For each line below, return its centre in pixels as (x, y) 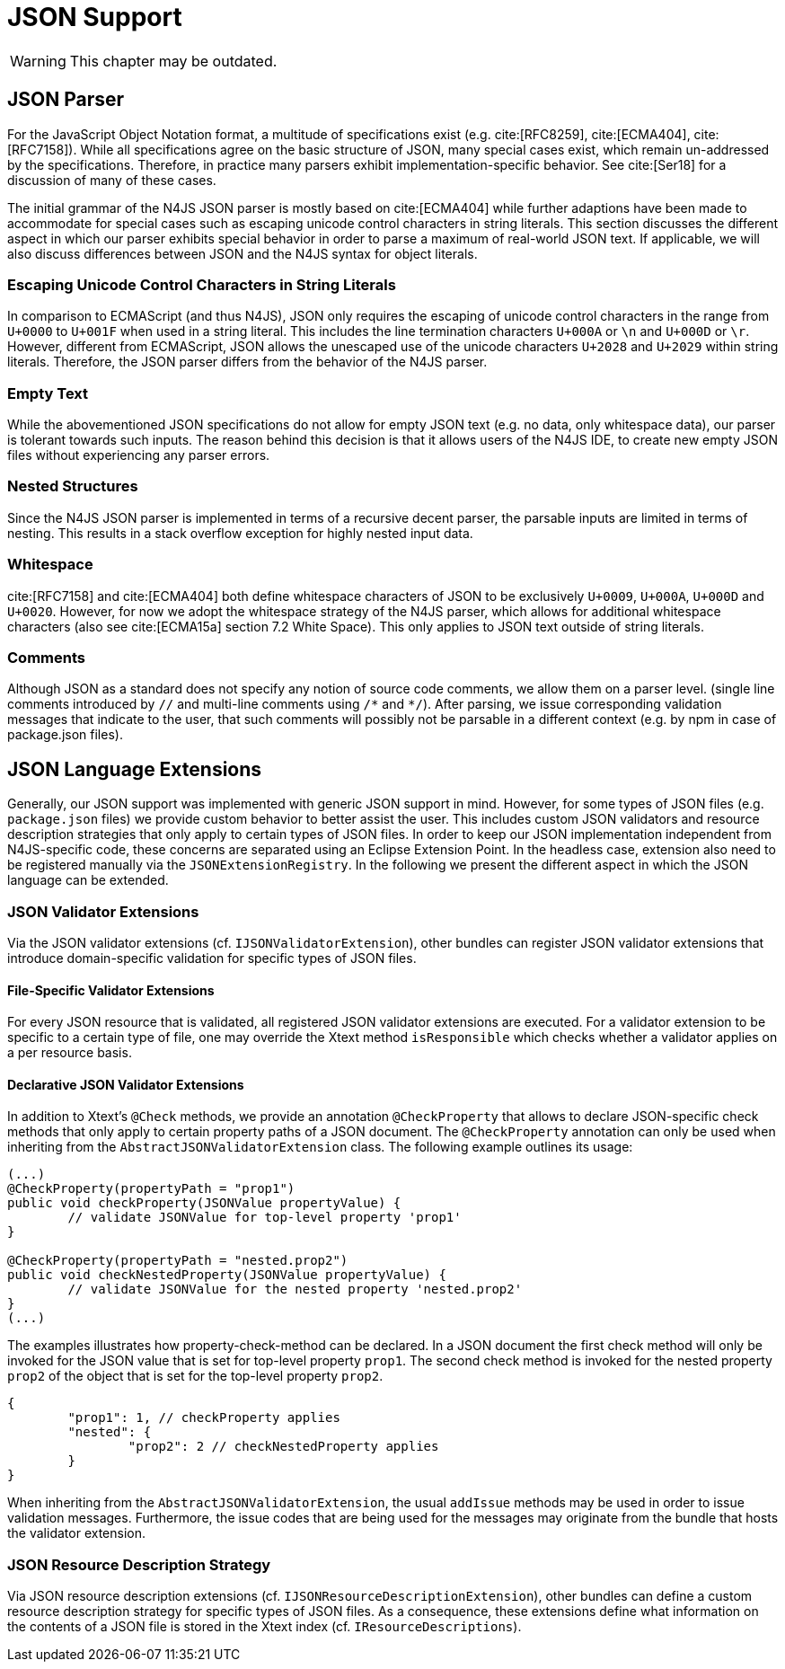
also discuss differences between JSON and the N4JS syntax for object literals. (243, 253)
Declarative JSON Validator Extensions (126, 1084)
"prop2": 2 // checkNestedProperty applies (283, 1447)
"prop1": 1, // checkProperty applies (204, 1418)
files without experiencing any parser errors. (139, 455)
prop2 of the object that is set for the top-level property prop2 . (195, 1376)
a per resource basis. (70, 1053)
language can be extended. (88, 880)
